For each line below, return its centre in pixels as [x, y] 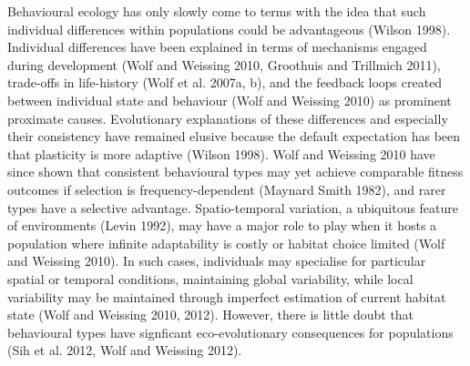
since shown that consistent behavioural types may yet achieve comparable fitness [235, 172]
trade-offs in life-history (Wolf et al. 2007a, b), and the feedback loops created [225, 82]
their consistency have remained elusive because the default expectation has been [234, 136]
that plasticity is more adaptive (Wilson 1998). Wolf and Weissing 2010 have [221, 153]
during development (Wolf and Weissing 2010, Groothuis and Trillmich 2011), [224, 64]
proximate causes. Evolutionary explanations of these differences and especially [228, 118]
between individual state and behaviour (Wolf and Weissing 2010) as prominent [230, 100]
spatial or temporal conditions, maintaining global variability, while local [210, 278]
